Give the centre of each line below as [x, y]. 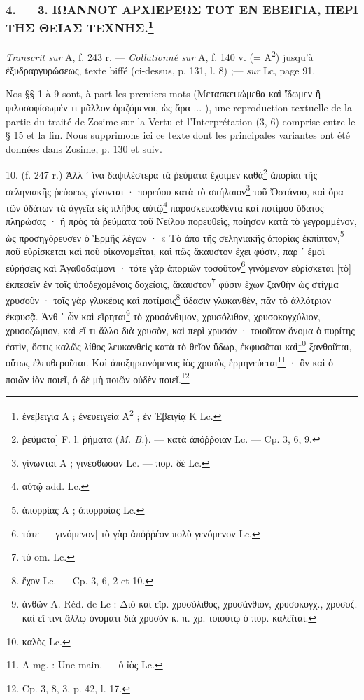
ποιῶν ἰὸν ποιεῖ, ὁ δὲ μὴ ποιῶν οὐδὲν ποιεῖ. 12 [98, 378]
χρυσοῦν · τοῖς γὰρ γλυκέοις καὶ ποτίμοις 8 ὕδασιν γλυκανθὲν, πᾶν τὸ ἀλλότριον [169, 299]
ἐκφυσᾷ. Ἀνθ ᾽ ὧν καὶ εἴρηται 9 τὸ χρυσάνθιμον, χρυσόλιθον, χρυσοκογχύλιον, [163, 315]
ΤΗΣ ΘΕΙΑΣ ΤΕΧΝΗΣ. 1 [80, 27]
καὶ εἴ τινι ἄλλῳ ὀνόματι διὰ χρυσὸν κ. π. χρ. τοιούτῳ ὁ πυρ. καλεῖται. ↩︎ [169, 617]
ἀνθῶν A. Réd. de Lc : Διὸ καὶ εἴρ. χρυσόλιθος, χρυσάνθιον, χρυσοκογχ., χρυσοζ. [190, 604]
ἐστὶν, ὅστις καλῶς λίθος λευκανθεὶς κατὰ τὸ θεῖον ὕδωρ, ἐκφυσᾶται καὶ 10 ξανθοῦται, [179, 345]
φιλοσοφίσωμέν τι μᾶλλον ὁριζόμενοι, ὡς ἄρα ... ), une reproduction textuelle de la [179, 108]
